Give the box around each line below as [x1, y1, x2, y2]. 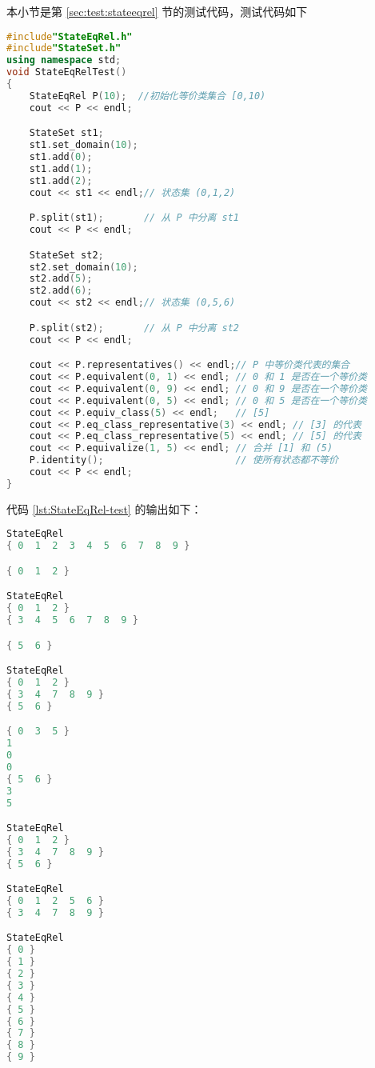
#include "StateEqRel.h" [6, 30, 133, 42]
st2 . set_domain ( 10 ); [29, 261, 138, 273]
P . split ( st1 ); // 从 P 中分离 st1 [29, 212, 240, 224]
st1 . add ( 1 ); [29, 163, 93, 174]
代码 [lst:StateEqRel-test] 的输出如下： [6, 500, 202, 517]
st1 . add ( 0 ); [29, 151, 93, 163]
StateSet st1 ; [29, 127, 104, 139]
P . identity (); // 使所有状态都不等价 [29, 454, 338, 466]
